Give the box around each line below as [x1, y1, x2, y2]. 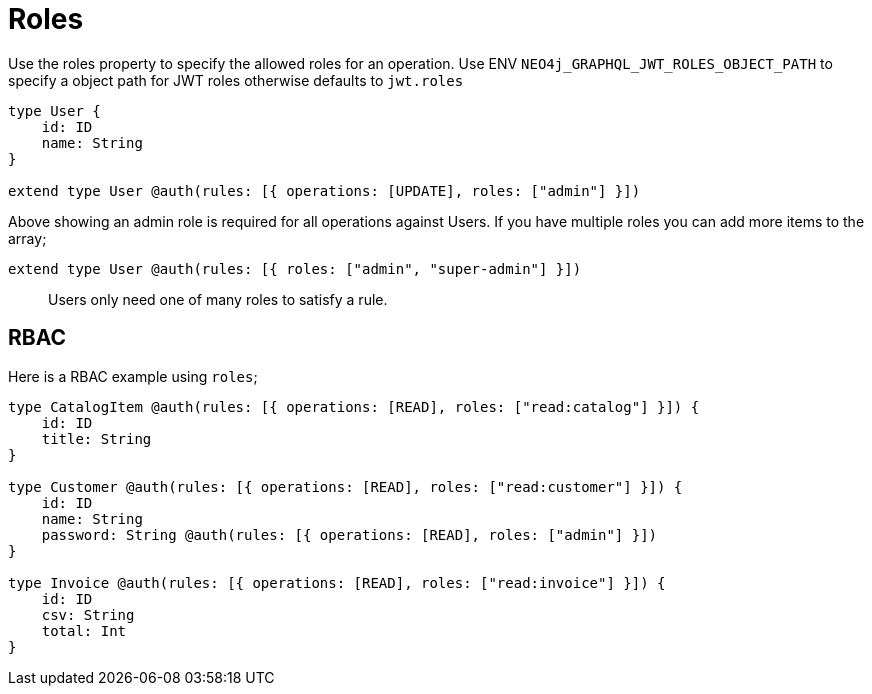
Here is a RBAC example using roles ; [8, 367, 258, 385]
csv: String [41, 606, 135, 623]
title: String [41, 430, 152, 447]
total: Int [41, 622, 127, 639]
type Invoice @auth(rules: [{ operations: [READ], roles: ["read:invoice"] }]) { [8, 574, 666, 591]
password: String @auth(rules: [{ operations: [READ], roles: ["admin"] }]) [41, 526, 658, 543]
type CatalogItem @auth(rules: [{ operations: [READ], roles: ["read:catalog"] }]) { [8, 398, 700, 415]
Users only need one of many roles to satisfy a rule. [48, 290, 388, 308]
